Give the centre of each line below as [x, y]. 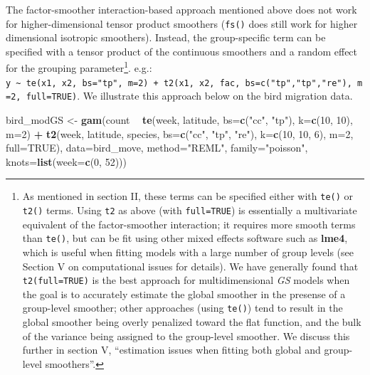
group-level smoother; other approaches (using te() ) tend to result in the [183, 308]
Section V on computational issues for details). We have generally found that [190, 266]
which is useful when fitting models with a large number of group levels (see [188, 252]
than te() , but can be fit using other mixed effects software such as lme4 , [185, 238]
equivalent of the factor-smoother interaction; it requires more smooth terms [189, 224]
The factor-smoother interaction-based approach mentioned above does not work [181, 9]
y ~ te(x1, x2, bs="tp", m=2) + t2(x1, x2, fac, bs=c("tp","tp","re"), [179, 83]
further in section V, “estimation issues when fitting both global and [171, 350]
